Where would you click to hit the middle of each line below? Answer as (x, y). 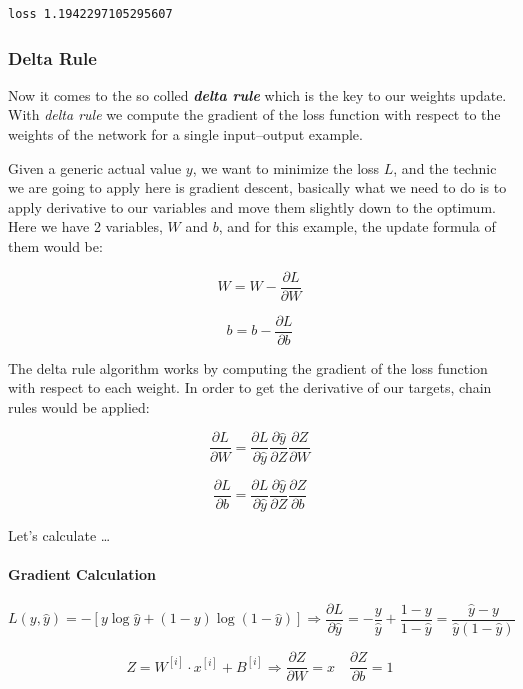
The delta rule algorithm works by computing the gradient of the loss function (248, 367)
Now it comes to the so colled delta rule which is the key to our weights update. (257, 94)
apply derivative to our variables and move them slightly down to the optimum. (252, 206)
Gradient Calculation (82, 573)
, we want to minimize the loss (286, 167)
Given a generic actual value (95, 167)
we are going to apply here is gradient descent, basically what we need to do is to (257, 187)
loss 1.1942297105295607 (90, 14)
